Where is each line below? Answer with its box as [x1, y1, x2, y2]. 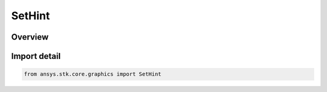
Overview [11, 32, 49, 42]
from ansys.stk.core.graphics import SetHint [24, 71, 162, 78]
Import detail [11, 51, 61, 61]
